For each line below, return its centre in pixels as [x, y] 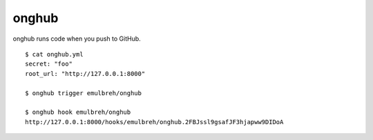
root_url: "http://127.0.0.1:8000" [85, 73]
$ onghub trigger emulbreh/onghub [83, 93]
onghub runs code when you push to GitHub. [77, 39]
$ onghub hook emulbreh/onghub [78, 112]
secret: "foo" [49, 64]
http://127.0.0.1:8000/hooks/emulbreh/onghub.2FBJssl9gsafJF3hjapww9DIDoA [154, 122]
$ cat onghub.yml [54, 54]
